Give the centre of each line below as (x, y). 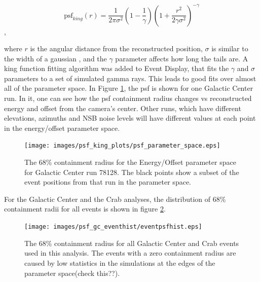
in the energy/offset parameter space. (62, 128)
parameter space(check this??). (72, 273)
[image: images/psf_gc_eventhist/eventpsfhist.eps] (113, 227)
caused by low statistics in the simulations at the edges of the (120, 262)
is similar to (230, 48)
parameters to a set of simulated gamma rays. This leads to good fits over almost (130, 78)
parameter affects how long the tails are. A (182, 58)
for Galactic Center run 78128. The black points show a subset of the (132, 172)
